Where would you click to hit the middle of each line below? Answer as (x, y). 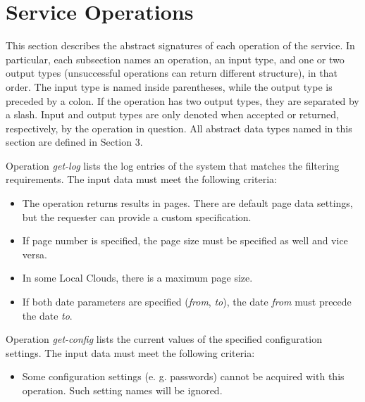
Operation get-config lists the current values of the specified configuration (164, 339)
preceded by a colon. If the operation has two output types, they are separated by (182, 100)
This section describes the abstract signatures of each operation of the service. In (180, 45)
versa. (35, 254)
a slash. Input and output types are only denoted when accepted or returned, (172, 114)
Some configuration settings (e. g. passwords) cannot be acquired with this (183, 376)
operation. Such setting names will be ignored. (122, 390)
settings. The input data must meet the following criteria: (130, 352)
